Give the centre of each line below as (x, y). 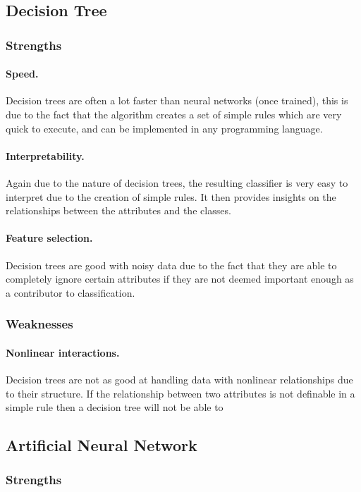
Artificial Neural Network (102, 445)
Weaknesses (39, 324)
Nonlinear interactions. (63, 352)
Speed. (22, 74)
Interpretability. (45, 155)
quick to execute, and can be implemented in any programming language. (164, 128)
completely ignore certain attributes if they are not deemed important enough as (180, 279)
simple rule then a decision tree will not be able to (115, 407)
